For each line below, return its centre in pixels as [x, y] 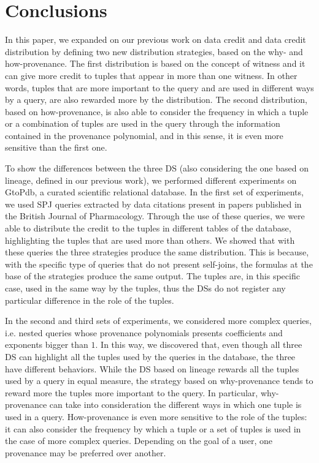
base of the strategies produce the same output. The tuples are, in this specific [152, 276]
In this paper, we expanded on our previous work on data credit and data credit [156, 40]
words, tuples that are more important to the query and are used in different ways [159, 87]
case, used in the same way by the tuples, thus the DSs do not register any [145, 288]
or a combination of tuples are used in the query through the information [143, 123]
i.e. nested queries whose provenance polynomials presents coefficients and [144, 332]
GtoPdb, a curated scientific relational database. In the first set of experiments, [154, 192]
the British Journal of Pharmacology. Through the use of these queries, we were [155, 216]
